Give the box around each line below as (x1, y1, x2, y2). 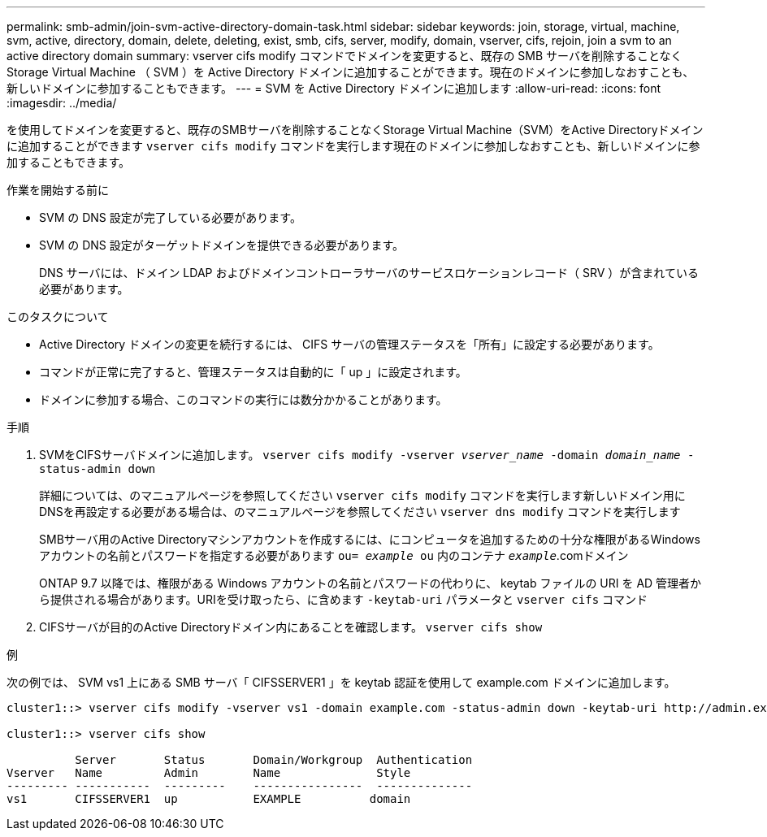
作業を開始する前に (6, 183, 109, 197)
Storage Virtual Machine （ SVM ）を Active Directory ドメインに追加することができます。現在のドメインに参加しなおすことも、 (6, 65, 695, 79)
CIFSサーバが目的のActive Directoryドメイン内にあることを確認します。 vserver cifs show (39, 620, 543, 634)
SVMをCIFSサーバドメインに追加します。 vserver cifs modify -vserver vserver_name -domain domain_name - (39, 448, 695, 462)
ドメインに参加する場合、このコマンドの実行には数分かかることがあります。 (39, 392, 448, 406)
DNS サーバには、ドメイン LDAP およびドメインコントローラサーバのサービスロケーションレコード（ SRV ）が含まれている (39, 266, 699, 280)
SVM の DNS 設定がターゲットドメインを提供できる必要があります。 (39, 238, 405, 252)
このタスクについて (6, 310, 109, 323)
